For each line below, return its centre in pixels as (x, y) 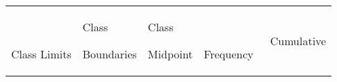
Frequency (229, 54)
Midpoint (170, 54)
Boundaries (109, 54)
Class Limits (41, 54)
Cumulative (298, 40)
